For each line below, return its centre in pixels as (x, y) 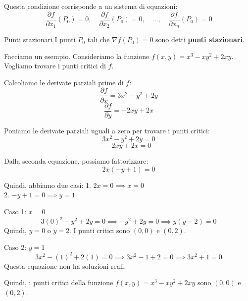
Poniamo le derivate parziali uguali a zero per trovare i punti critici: (107, 130)
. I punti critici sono (99, 230)
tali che (99, 39)
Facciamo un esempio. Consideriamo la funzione (77, 56)
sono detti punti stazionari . (200, 39)
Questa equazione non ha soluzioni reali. (65, 266)
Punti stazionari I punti (40, 39)
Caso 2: (15, 247)
